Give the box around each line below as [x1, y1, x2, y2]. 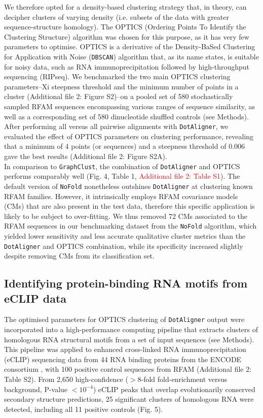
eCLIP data [4, 290, 67, 306]
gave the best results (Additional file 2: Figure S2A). [4, 151, 167, 162]
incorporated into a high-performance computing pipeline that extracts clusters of [4, 324, 258, 335]
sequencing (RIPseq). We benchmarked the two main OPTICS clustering [4, 71, 231, 82]
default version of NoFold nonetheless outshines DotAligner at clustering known [4, 180, 253, 191]
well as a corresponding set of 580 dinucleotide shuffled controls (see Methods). [4, 111, 249, 121]
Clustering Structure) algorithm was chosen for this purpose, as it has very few [4, 31, 249, 42]
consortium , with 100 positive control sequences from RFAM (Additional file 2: [4, 364, 252, 374]
